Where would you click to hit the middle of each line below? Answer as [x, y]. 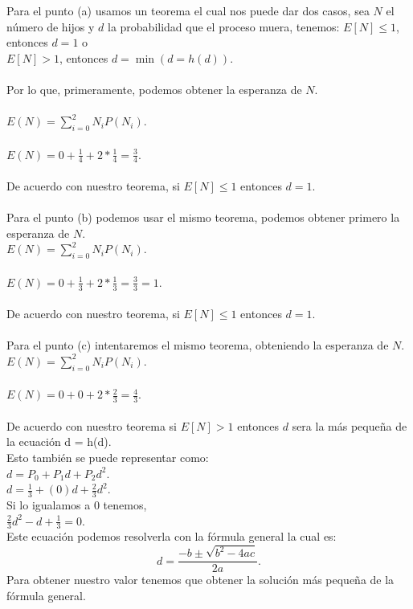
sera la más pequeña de [350, 425]
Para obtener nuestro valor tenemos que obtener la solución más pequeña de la [200, 580]
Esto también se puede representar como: [108, 457]
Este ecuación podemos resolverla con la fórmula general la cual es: [172, 536]
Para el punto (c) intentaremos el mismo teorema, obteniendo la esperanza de [198, 345]
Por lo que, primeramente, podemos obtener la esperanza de [154, 89]
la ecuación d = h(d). [59, 441]
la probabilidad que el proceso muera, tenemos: [224, 26]
